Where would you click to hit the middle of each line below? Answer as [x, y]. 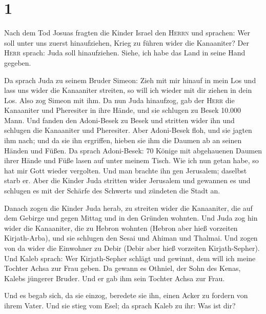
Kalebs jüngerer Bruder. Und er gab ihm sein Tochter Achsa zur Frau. [115, 278]
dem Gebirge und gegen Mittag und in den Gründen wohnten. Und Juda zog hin [131, 218]
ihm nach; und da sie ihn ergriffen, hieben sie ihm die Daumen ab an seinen [123, 140]
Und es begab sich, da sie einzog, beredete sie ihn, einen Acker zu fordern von [126, 295]
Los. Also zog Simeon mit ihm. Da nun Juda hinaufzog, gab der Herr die [119, 100]
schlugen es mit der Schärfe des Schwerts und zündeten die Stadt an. [112, 191]
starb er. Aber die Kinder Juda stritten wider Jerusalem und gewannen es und [127, 180]
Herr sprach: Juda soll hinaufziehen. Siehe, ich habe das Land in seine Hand [125, 53]
